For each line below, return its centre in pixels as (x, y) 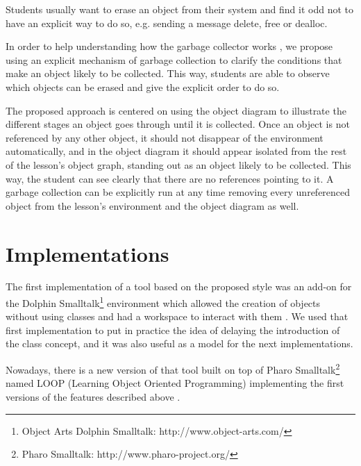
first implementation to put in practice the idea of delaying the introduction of (173, 330)
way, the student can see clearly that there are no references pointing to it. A (170, 178)
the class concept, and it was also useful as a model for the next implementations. (179, 343)
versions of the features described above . (93, 396)
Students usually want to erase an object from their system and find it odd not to (180, 9)
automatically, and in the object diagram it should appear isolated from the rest (176, 151)
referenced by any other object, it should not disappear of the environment (165, 137)
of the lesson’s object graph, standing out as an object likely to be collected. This (178, 164)
